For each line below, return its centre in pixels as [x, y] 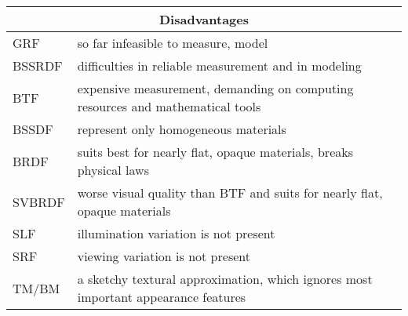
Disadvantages [204, 19]
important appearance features [162, 297]
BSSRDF [38, 65]
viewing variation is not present [164, 256]
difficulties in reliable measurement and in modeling [219, 65]
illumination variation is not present [176, 233]
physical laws [113, 170]
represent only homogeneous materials [182, 129]
